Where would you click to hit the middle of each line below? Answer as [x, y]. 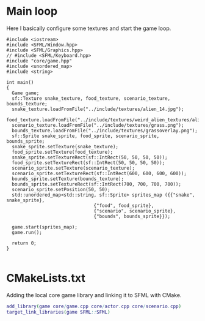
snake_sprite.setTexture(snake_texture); [65, 146]
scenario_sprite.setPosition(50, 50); [61, 189]
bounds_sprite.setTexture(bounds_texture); [68, 179]
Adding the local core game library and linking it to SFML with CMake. [94, 295]
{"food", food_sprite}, [124, 206]
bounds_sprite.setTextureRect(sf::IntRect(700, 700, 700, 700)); [97, 184]
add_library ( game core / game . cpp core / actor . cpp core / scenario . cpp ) [94, 306]
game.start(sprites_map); [45, 227]
